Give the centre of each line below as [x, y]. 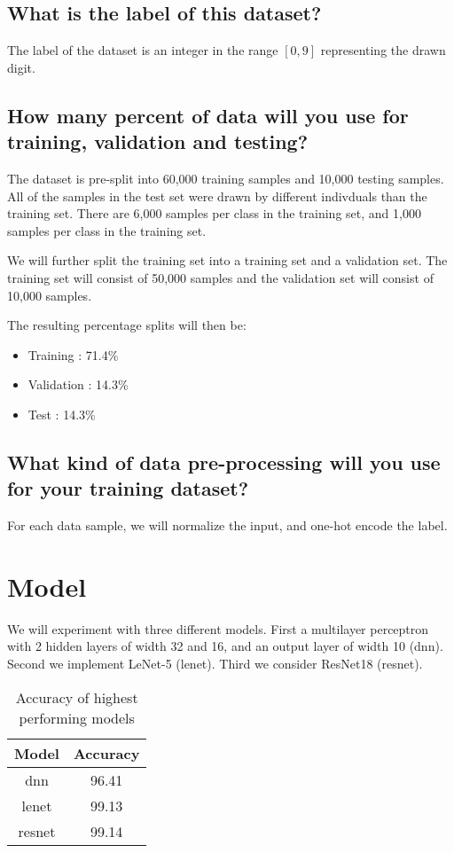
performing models [77, 717]
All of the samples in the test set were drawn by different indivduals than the [217, 196]
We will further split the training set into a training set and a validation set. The [227, 260]
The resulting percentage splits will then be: [127, 325]
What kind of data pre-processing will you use [224, 462]
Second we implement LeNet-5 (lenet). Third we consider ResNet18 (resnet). [215, 664]
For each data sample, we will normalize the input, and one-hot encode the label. [227, 525]
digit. [21, 67]
